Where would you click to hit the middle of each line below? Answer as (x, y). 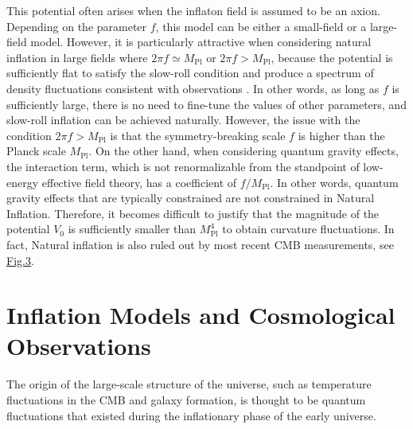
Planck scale (36, 151)
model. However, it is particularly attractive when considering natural (201, 42)
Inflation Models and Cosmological (201, 315)
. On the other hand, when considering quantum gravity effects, (244, 151)
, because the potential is (332, 57)
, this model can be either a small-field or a (261, 26)
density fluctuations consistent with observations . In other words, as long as (193, 88)
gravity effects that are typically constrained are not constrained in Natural (191, 198)
